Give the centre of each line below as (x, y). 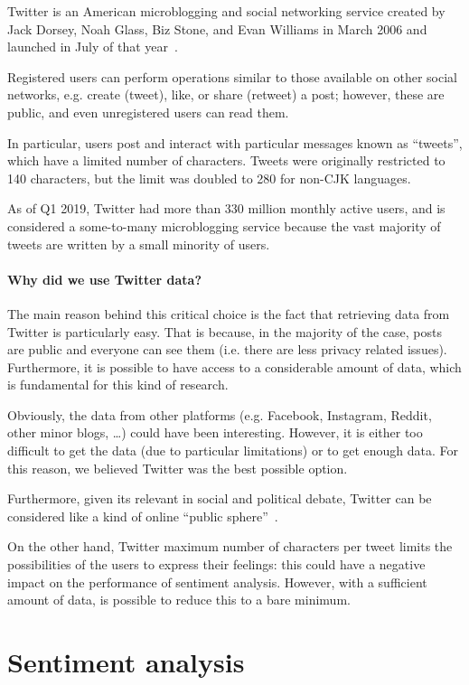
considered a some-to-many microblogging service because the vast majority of (224, 225)
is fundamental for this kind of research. (118, 385)
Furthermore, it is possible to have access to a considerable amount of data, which (234, 366)
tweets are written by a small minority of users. (139, 244)
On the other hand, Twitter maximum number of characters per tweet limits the (230, 546)
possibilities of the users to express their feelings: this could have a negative (216, 564)
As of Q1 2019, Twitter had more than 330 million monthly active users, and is (226, 208)
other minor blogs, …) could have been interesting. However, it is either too (215, 432)
